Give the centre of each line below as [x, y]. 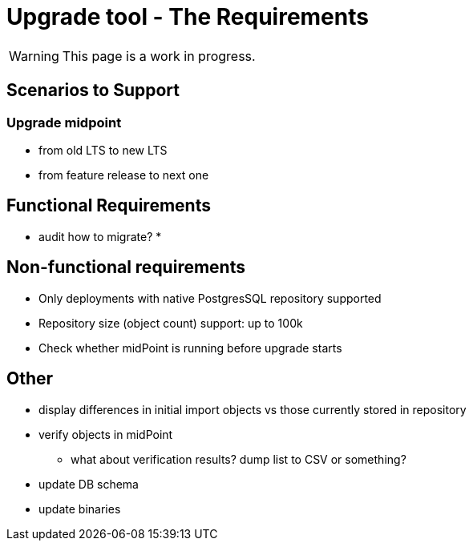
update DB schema [89, 484]
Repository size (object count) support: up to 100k [171, 323]
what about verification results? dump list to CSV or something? [239, 459]
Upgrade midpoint [64, 122]
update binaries [80, 509]
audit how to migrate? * [100, 236]
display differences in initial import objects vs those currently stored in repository [253, 409]
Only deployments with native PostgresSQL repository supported [210, 298]
